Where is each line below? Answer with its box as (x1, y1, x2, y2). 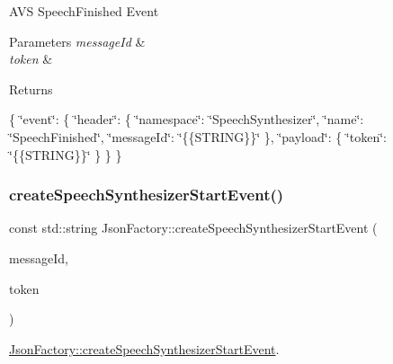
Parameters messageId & (9, 31, 146, 50)
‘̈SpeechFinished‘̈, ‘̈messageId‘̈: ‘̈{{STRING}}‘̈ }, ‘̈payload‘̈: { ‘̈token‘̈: (9, 127, 387, 146)
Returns (9, 79, 53, 98)
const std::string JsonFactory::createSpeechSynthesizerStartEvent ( (9, 218, 378, 237)
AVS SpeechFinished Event (9, 2, 159, 20)
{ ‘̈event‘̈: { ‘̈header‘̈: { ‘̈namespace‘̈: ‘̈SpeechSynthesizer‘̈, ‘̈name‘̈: (9, 110, 364, 129)
